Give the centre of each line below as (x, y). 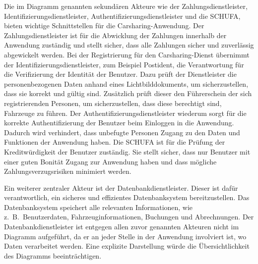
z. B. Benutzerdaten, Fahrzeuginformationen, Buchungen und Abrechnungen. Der (129, 217)
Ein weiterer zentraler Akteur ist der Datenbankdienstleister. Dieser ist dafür (121, 187)
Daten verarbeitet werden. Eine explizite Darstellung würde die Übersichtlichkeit (127, 246)
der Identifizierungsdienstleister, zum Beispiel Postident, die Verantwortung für (124, 64)
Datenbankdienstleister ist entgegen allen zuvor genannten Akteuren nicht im (122, 227)
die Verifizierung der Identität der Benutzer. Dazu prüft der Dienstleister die (120, 74)
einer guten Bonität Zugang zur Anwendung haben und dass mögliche (110, 161)
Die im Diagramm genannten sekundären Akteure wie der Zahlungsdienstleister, (126, 6)
